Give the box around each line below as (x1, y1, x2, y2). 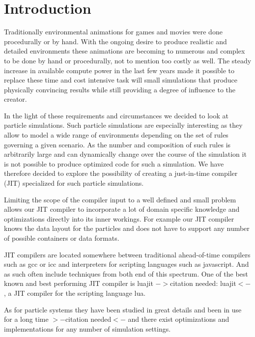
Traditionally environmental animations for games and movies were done (4, 27, 223, 37)
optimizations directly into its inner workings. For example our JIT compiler (4, 213, 234, 224)
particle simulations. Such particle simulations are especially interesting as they (4, 120, 243, 130)
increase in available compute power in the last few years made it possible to (4, 65, 235, 75)
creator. (4, 94, 27, 104)
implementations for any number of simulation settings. (4, 323, 171, 334)
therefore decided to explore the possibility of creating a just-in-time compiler (4, 168, 238, 178)
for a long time (4, 314, 49, 324)
